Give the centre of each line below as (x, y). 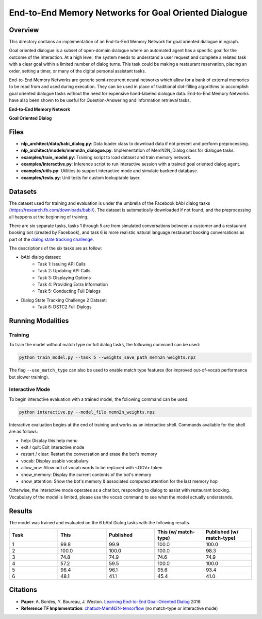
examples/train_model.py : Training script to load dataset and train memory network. (106, 157)
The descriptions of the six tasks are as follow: (56, 248)
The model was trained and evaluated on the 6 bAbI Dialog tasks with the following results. (100, 522)
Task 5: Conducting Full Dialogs (69, 291)
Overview (24, 30)
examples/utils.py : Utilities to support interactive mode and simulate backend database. (110, 171)
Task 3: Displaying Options (64, 278)
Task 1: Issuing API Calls (62, 264)
